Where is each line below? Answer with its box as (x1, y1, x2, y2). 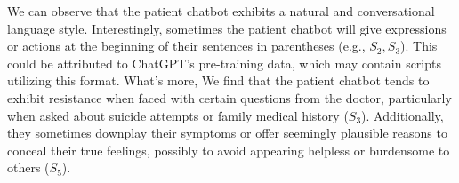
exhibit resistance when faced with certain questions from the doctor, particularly (7, 88, 452, 107)
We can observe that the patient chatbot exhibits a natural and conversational (7, 2, 435, 20)
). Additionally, (361, 106, 444, 124)
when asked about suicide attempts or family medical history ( (7, 106, 349, 124)
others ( (7, 158, 50, 177)
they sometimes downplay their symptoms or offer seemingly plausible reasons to (7, 123, 447, 142)
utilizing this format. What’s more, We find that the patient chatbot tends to (7, 71, 430, 90)
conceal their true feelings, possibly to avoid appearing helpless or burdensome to (7, 140, 450, 159)
